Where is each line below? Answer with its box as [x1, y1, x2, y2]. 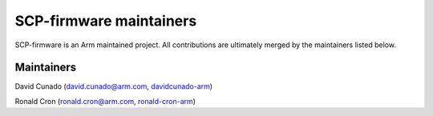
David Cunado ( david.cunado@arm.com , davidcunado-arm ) [14, 82, 212, 91]
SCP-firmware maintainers [14, 12, 197, 30]
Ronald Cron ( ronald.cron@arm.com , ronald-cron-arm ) [14, 96, 196, 106]
